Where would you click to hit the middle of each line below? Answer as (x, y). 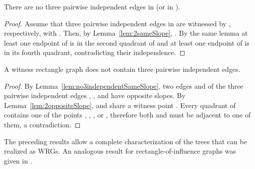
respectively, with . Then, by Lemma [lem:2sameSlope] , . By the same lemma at (126, 33)
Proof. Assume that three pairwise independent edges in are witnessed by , (118, 23)
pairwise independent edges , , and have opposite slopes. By (95, 95)
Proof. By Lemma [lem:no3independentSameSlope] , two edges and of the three (124, 85)
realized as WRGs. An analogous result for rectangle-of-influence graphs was (120, 151)
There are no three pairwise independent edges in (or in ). (92, 6)
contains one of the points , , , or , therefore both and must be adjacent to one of (127, 115)
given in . (18, 160)
